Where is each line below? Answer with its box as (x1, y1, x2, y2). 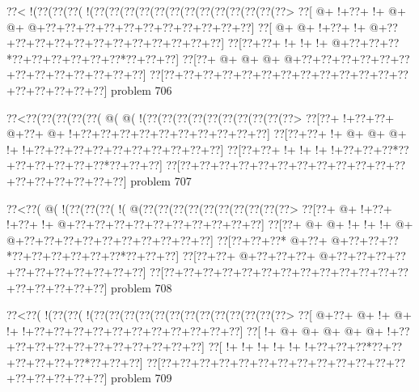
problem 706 (111, 81, 172, 98)
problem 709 (111, 369, 172, 386)
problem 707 (130, 172, 192, 189)
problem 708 (111, 279, 172, 296)
